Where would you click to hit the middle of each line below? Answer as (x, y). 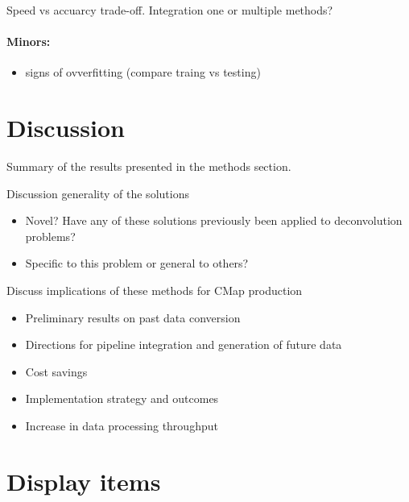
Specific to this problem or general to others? (137, 263)
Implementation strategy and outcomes (122, 398)
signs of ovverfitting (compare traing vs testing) (143, 72)
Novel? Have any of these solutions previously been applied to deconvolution (214, 220)
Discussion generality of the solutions (98, 193)
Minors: (29, 41)
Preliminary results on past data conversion (133, 317)
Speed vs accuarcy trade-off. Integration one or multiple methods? (170, 10)
